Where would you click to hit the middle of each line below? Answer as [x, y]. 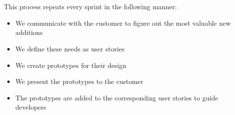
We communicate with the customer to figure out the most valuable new [123, 23]
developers [31, 107]
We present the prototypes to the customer [79, 81]
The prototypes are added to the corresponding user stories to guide [117, 97]
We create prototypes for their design [71, 65]
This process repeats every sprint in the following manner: [91, 7]
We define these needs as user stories [70, 48]
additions [29, 32]
